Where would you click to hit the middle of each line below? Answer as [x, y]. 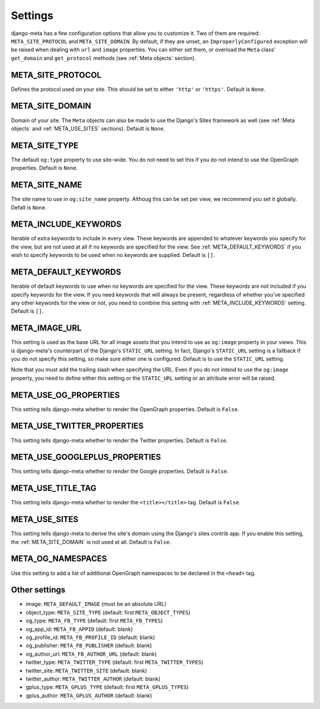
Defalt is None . [29, 207]
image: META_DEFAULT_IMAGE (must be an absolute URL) [96, 604]
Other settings [38, 590]
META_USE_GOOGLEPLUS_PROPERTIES [86, 457]
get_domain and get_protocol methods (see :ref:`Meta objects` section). [103, 58]
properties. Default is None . [44, 168]
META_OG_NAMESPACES [59, 559]
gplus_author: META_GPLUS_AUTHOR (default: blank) [89, 695]
